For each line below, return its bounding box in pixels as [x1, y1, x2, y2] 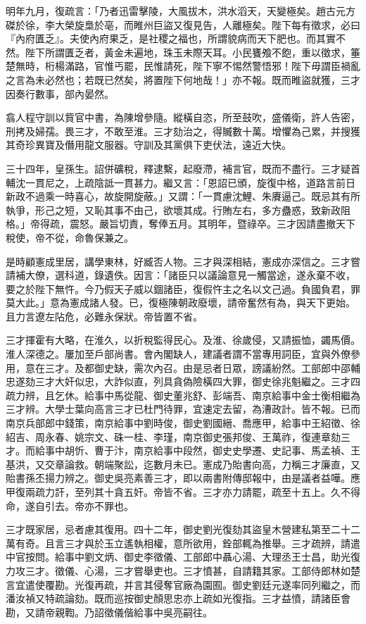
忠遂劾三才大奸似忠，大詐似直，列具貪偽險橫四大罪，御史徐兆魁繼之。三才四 [6, 374, 360, 389]
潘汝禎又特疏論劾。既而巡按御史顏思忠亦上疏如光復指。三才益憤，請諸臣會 [6, 591, 351, 606]
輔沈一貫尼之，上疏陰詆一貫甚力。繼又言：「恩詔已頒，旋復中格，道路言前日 [6, 175, 355, 189]
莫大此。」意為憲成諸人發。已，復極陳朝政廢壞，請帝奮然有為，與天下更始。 [6, 295, 355, 310]
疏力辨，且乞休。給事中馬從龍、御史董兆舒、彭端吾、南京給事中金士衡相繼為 [6, 387, 360, 402]
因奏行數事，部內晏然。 [6, 86, 114, 101]
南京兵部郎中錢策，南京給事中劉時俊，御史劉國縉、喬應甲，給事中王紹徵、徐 [6, 416, 360, 430]
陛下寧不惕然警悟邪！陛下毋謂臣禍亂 [192, 58, 360, 73]
